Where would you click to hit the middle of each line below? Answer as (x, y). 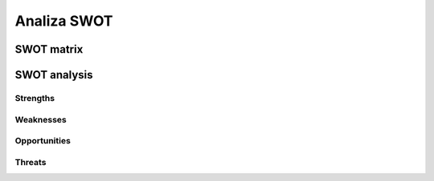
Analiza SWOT (64, 21)
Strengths (35, 98)
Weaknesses (41, 119)
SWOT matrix (49, 49)
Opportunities (43, 141)
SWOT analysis (54, 75)
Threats (31, 162)
